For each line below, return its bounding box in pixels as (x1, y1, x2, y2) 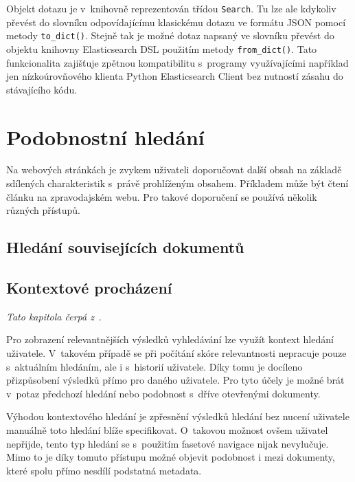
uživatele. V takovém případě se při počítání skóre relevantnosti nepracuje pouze (6, 346, 347, 360)
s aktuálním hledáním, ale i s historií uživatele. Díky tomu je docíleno (6, 359, 303, 373)
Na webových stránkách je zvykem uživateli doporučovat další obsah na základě (6, 162, 342, 177)
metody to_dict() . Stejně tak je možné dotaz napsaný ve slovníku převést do (6, 28, 334, 43)
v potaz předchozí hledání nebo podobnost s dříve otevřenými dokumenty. (6, 386, 321, 400)
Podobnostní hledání (6, 122, 205, 151)
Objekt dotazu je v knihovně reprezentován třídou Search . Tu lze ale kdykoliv (6, 1, 336, 15)
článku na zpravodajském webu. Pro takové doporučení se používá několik (6, 189, 317, 204)
